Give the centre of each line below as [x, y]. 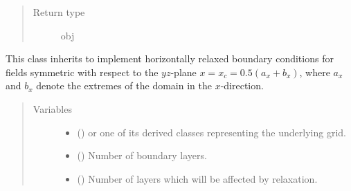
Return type [59, 12]
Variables [52, 108]
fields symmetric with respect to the [82, 72]
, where [315, 72]
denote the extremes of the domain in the [124, 85]
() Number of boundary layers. [142, 155]
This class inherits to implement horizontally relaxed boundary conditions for [170, 58]
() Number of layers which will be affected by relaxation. [197, 178]
